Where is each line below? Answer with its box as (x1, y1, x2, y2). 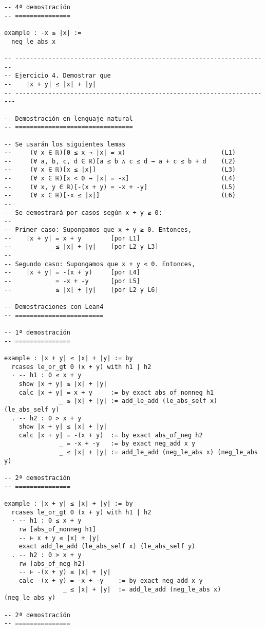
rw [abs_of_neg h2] (18, 560, 85, 567)
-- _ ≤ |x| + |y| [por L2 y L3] (4, 243, 159, 251)
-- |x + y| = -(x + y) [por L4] (4, 269, 140, 276)
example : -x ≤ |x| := (4, 29, 82, 36)
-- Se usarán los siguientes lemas (4, 140, 126, 148)
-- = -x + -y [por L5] (4, 277, 140, 285)
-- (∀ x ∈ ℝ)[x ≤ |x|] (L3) (4, 166, 236, 174)
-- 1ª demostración (4, 328, 70, 336)
